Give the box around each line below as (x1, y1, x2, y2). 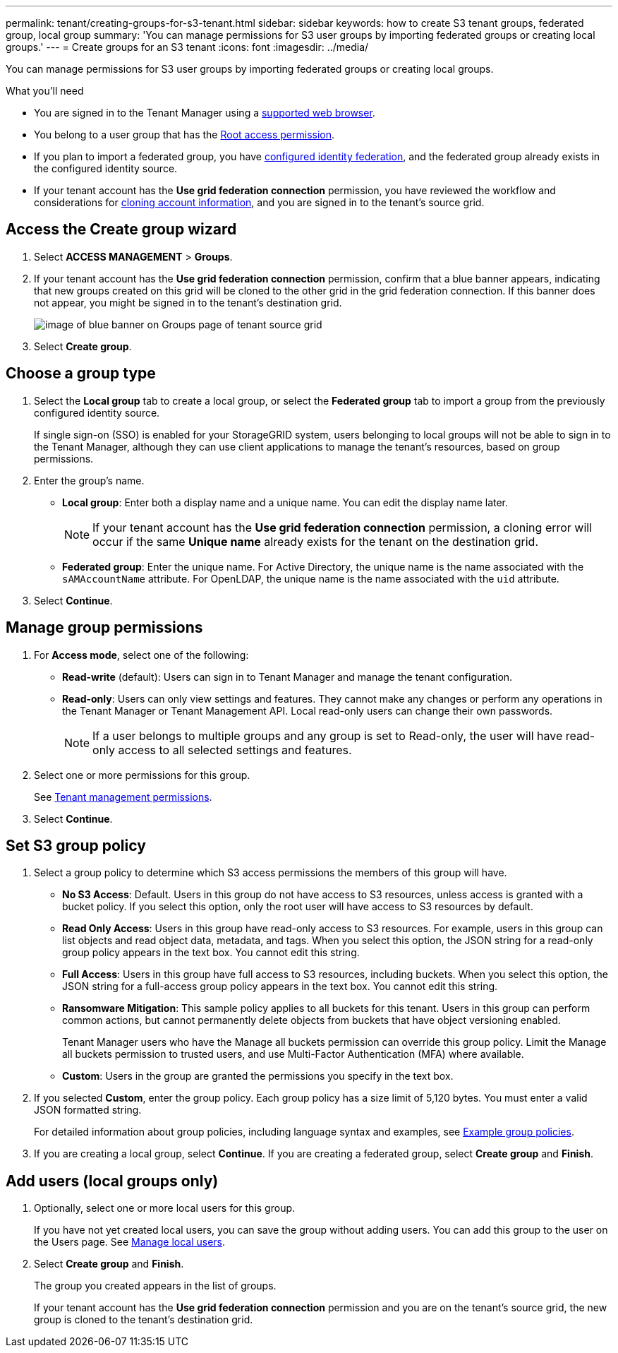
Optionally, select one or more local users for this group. (34, 1202, 296, 1215)
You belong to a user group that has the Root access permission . (34, 129, 335, 141)
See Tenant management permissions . (34, 790, 212, 803)
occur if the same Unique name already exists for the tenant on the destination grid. (92, 534, 539, 549)
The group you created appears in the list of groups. (34, 1280, 277, 1292)
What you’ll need (6, 85, 84, 97)
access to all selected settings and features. (118, 742, 352, 757)
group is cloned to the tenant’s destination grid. (34, 1313, 253, 1326)
